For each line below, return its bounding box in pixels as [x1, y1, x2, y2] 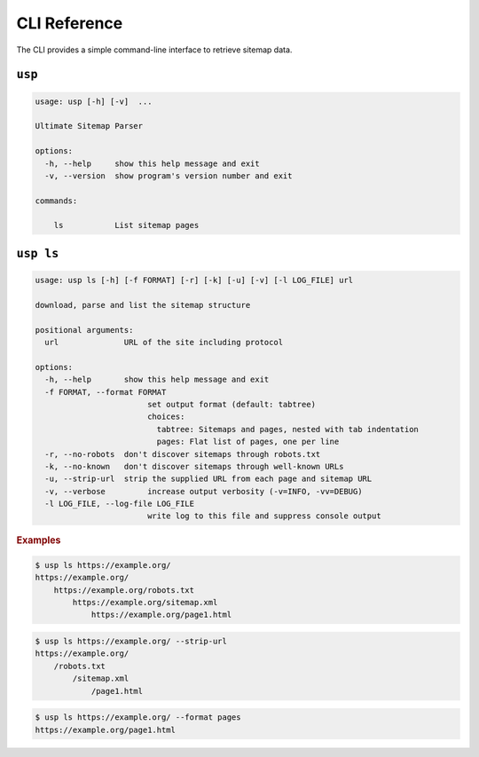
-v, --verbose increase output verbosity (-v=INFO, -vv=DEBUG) [44, 486, 363, 496]
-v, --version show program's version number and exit [44, 170, 293, 181]
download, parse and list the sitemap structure [35, 300, 251, 310]
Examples [16, 534, 61, 547]
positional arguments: [35, 325, 134, 335]
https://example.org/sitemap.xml [72, 597, 218, 608]
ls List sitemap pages [53, 220, 200, 231]
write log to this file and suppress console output [146, 511, 381, 521]
